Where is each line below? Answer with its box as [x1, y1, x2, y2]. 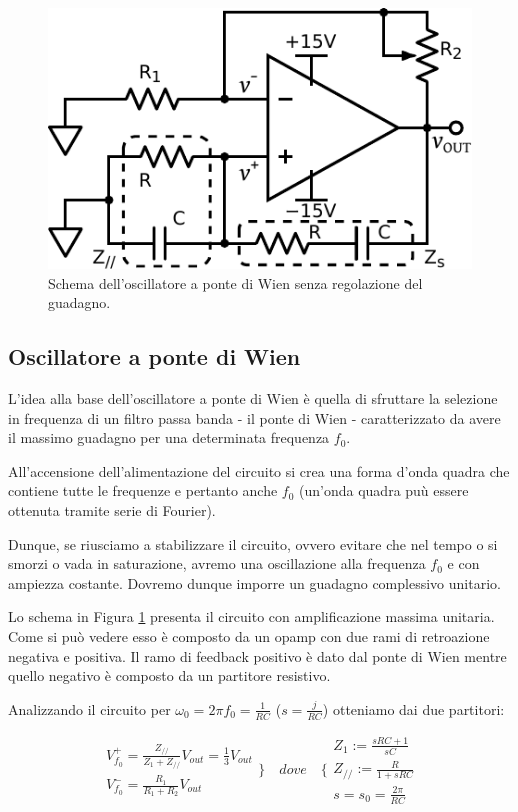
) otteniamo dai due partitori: [322, 698, 505, 719]
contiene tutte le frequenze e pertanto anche [8, 480, 278, 501]
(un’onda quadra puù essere [299, 480, 469, 501]
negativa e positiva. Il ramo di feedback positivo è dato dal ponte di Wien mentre [8, 645, 507, 666]
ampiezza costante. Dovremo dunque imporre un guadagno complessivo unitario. [8, 572, 501, 593]
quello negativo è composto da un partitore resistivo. [8, 665, 331, 686]
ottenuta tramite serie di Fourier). [8, 500, 216, 521]
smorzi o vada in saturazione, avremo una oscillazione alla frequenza [8, 553, 426, 574]
